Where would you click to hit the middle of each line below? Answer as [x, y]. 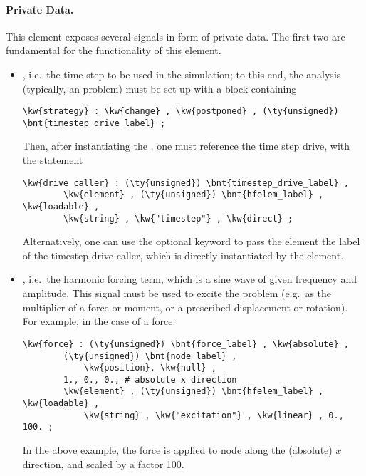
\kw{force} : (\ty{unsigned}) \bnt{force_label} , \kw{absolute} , [185, 344]
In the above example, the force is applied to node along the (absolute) [177, 450]
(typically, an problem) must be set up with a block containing [160, 88]
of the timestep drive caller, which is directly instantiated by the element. [183, 255]
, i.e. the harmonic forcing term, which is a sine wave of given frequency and [190, 279]
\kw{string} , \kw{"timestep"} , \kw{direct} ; [178, 218]
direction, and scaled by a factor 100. [103, 464]
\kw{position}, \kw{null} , [150, 368]
